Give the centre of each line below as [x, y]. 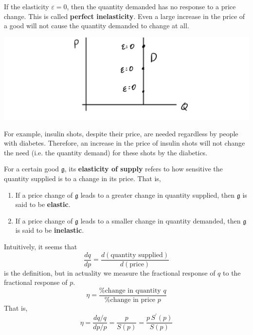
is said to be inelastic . [50, 230]
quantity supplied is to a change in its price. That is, [82, 178]
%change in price [130, 300]
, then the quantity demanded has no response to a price [151, 6]
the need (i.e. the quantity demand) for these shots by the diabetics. [106, 152]
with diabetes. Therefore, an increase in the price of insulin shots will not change [125, 143]
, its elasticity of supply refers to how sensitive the [144, 169]
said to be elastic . [43, 204]
